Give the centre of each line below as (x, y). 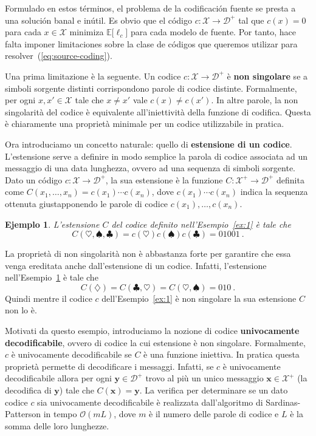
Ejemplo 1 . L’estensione (52, 224)
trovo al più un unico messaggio (204, 378)
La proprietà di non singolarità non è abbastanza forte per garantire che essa (148, 254)
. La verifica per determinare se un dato (214, 390)
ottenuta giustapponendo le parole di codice (87, 203)
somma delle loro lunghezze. (57, 425)
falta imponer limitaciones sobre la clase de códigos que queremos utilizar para (151, 43)
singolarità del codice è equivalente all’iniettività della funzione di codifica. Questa (158, 111)
